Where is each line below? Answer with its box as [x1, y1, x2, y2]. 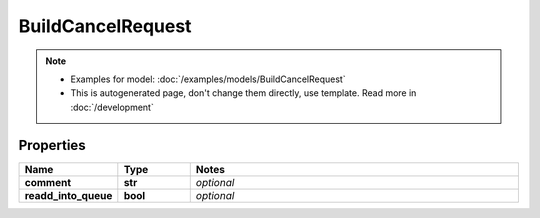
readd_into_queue [24, 188, 113, 202]
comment [24, 175, 72, 189]
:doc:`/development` [70, 101, 154, 113]
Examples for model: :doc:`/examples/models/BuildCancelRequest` [70, 73, 346, 85]
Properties [18, 136, 86, 154]
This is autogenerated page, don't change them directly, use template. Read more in [70, 87, 417, 99]
